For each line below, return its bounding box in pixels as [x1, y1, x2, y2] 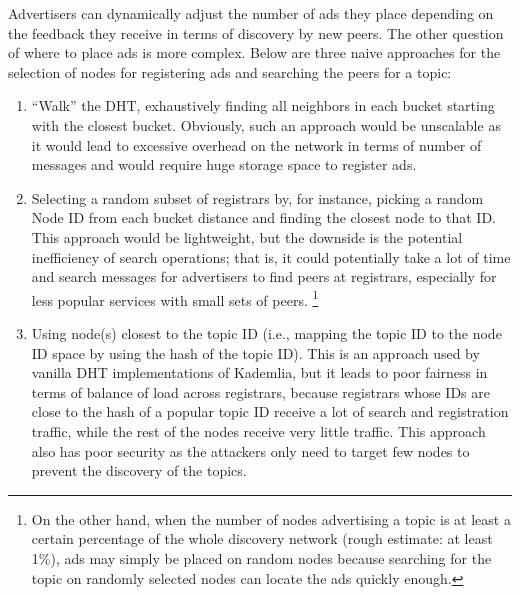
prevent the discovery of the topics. [31, 460, 247, 481]
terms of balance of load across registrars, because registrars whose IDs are [31, 381, 490, 402]
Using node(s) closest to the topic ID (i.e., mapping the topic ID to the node [31, 322, 502, 343]
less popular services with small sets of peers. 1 [31, 286, 319, 310]
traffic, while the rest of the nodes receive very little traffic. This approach [31, 420, 486, 441]
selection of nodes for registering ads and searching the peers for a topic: [8, 61, 452, 82]
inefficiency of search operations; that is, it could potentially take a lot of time [31, 246, 511, 267]
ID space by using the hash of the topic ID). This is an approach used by [31, 342, 480, 363]
